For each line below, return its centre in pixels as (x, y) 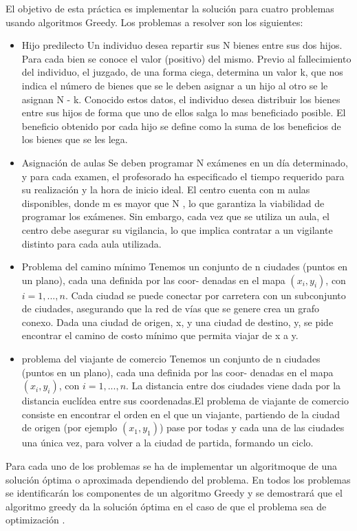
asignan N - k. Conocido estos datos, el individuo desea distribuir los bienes (181, 99)
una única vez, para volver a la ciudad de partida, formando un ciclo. (167, 443)
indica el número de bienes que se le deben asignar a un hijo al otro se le (175, 85)
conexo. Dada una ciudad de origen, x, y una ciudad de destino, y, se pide (177, 322)
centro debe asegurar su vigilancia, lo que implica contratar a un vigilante (177, 229)
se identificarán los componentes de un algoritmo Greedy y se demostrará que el (174, 493)
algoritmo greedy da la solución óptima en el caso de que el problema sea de (166, 506)
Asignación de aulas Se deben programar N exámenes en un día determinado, (185, 162)
